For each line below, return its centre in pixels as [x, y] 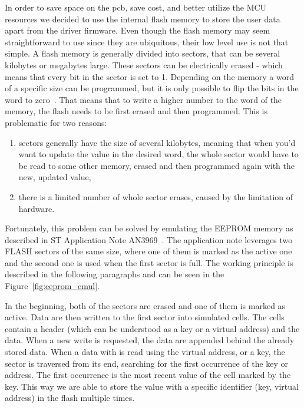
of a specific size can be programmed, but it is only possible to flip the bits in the [152, 88]
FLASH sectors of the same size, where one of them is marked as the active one [148, 251]
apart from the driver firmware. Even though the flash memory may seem [138, 30]
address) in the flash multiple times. [70, 398]
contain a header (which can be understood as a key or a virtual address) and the [152, 328]
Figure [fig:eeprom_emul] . [52, 286]
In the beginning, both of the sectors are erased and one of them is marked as [145, 305]
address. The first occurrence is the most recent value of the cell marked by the [148, 375]
